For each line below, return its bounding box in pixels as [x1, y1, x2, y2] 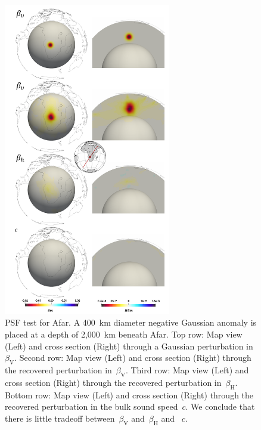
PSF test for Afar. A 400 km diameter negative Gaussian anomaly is [5, 316, 257, 329]
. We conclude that [185, 400, 255, 413]
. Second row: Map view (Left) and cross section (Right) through [14, 351, 251, 364]
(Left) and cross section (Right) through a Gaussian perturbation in [5, 339, 253, 352]
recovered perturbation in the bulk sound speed [5, 400, 178, 413]
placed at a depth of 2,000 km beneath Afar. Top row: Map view [5, 327, 243, 340]
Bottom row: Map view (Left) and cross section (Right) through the [5, 388, 254, 401]
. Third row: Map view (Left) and [125, 363, 249, 376]
